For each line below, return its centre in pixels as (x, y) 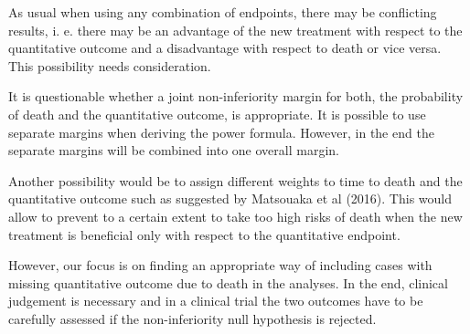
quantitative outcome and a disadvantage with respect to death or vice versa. (225, 48)
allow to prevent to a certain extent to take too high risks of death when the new (235, 216)
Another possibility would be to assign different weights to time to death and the (235, 180)
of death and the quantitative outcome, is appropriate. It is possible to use (217, 114)
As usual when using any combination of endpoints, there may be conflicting (223, 12)
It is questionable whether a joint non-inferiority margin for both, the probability (236, 96)
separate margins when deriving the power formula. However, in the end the (221, 132)
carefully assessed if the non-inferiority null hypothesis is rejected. (192, 318)
